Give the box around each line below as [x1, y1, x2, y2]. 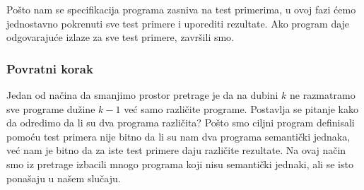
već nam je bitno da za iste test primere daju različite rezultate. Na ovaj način [6, 143, 346, 158]
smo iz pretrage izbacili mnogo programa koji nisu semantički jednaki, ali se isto [6, 156, 353, 171]
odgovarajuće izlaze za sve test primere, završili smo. [6, 30, 235, 44]
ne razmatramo [290, 88, 356, 102]
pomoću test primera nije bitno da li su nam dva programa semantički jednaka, [6, 129, 351, 143]
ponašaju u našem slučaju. [6, 170, 121, 185]
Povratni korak [6, 59, 93, 77]
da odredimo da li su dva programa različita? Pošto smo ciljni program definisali [6, 115, 355, 130]
